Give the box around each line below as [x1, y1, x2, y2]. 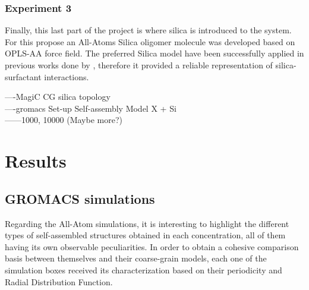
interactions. [44, 70, 89, 83]
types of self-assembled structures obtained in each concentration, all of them [5, 229, 286, 241]
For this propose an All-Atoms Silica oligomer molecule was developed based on [5, 35, 295, 48]
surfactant [5, 70, 42, 83]
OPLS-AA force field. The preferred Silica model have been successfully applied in [5, 47, 304, 59]
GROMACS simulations [5, 189, 155, 207]
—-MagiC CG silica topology [5, 90, 111, 103]
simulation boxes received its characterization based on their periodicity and [5, 263, 282, 276]
